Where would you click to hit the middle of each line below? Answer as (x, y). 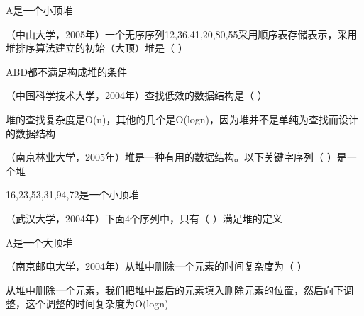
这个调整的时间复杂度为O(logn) (97, 304)
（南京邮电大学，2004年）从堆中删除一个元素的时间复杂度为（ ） (156, 266)
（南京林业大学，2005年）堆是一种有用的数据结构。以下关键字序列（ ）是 (176, 157)
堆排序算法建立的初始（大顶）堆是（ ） (97, 48)
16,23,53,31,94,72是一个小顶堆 (72, 194)
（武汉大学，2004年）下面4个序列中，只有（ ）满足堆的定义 (144, 218)
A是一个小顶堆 (39, 10)
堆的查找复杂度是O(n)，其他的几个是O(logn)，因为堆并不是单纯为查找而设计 (182, 119)
